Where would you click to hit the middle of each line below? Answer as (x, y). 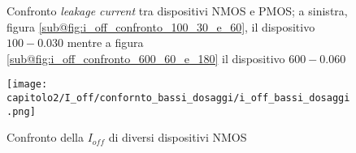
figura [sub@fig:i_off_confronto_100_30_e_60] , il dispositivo (161, 26)
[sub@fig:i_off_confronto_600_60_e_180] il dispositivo (146, 58)
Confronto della (45, 137)
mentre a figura (105, 42)
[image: (27, 85)
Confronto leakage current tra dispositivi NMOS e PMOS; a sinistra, (177, 11)
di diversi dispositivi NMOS (178, 137)
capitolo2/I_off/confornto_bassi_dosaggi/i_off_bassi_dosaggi (178, 98)
